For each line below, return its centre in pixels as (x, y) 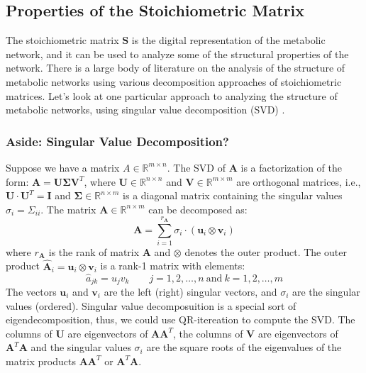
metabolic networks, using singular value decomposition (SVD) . (145, 110)
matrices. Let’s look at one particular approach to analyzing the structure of (172, 95)
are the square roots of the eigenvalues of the (244, 347)
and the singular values (81, 347)
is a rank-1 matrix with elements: (173, 266)
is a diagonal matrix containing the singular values (233, 195)
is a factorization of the (291, 167)
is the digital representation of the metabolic (228, 40)
